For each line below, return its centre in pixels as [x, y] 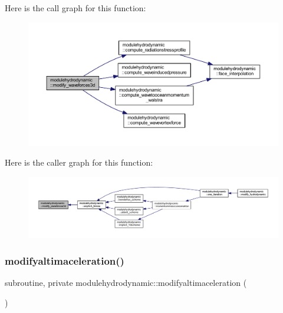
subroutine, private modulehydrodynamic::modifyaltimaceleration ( [126, 283]
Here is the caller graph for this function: [79, 162]
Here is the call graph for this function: [75, 8]
